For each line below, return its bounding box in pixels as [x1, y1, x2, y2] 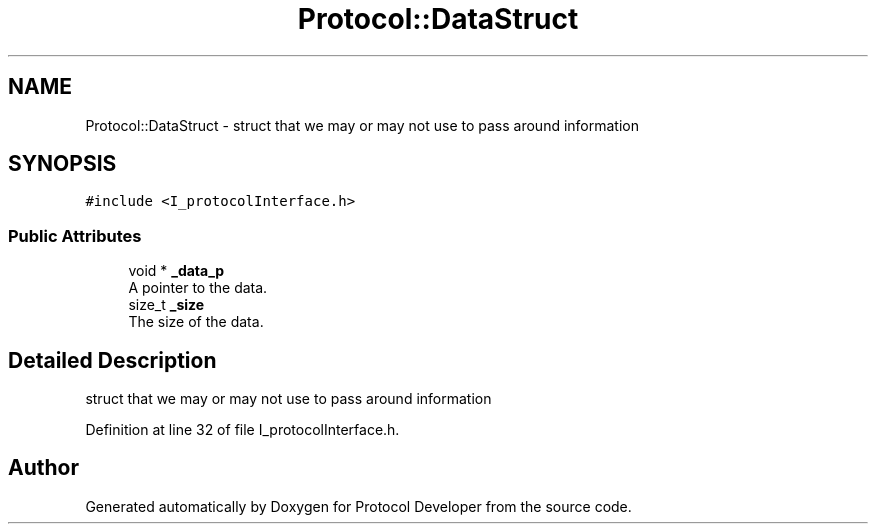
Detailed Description [8, 347, 217, 373]
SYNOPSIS [8, 151, 117, 177]
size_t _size [128, 296, 205, 314]
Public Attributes [8, 225, 142, 246]
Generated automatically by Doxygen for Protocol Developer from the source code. [85, 497, 632, 515]
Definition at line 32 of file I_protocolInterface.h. [85, 421, 400, 439]
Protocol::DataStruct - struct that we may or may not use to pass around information [85, 116, 640, 134]
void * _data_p [128, 262, 225, 280]
